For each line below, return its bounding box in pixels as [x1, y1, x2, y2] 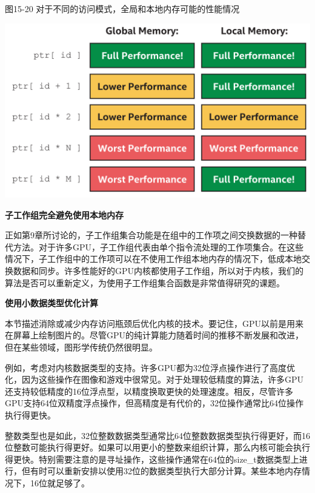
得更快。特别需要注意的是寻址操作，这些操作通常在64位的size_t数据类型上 [5, 452, 299, 465]
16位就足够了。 [30, 476, 90, 489]
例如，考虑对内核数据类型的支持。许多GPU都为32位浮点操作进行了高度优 [5, 361, 296, 374]
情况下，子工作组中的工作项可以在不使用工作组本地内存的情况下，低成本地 [5, 252, 302, 265]
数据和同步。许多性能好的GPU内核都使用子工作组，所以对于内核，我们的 [13, 264, 304, 277]
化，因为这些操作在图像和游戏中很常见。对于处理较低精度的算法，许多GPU [5, 373, 304, 386]
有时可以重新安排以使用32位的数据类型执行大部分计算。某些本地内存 [30, 464, 302, 477]
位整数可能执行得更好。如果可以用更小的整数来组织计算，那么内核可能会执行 [5, 441, 310, 454]
